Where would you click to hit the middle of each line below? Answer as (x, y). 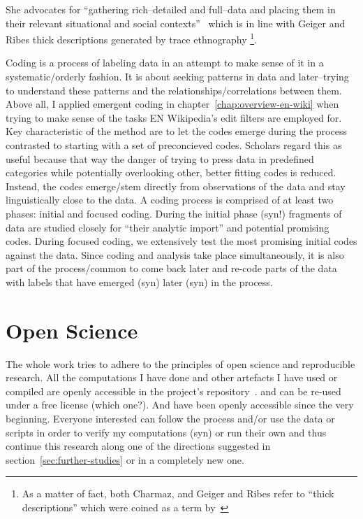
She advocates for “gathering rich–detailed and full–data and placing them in (171, 9)
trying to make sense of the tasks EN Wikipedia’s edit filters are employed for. (174, 117)
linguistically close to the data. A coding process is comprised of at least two (170, 200)
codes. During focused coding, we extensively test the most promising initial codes (181, 241)
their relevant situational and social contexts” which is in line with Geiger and (176, 23)
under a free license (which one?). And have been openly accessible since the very (180, 405)
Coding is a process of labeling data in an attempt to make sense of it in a (165, 63)
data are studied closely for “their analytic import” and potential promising (168, 227)
